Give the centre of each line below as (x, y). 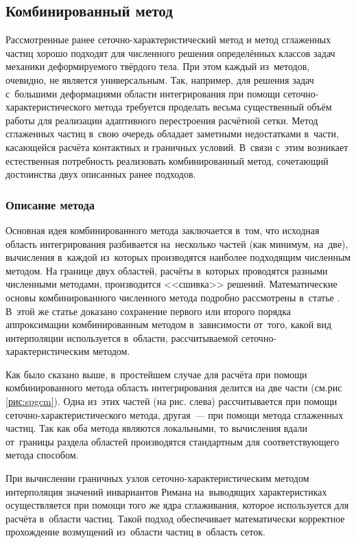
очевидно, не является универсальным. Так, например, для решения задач (160, 79)
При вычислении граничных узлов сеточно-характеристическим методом (157, 478)
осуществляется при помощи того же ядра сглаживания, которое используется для (177, 505)
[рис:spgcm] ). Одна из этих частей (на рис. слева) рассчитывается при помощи (171, 401)
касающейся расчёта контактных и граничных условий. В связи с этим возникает (177, 147)
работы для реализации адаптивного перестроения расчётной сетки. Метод (162, 120)
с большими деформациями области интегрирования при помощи (143, 93)
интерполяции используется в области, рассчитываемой (122, 337)
